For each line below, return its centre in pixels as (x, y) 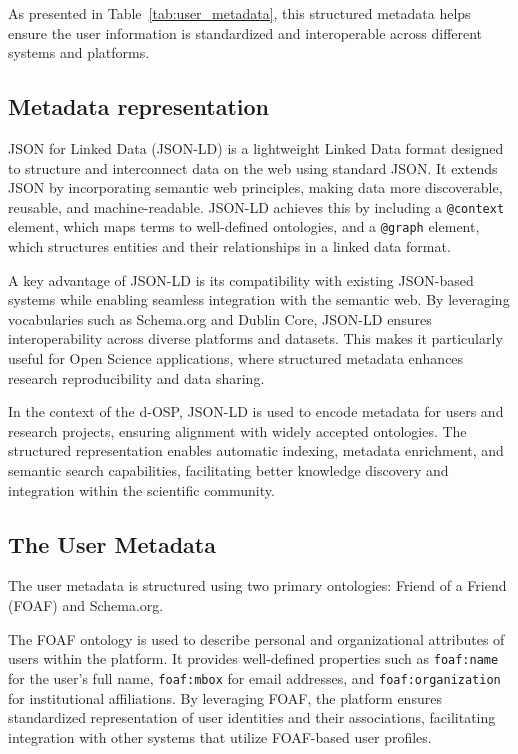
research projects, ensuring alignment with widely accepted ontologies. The (237, 430)
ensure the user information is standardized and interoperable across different (245, 32)
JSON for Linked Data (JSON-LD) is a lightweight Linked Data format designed (256, 147)
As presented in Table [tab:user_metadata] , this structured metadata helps (239, 13)
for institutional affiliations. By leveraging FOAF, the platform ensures (225, 697)
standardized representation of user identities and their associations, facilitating (252, 717)
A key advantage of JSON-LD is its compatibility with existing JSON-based (241, 279)
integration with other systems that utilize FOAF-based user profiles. (220, 736)
